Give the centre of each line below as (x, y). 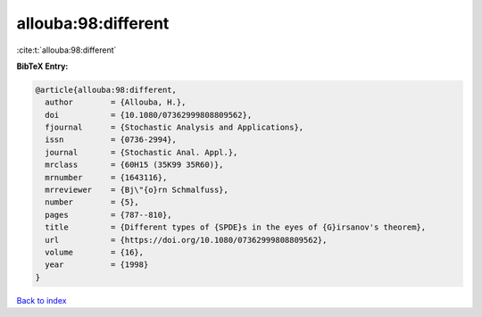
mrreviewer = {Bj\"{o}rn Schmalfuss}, (137, 190)
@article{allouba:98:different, (106, 90)
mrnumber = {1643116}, (106, 177)
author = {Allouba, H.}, (116, 102)
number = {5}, (92, 202)
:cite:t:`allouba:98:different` (66, 50)
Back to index (42, 300)
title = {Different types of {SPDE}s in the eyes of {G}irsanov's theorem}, (236, 227)
